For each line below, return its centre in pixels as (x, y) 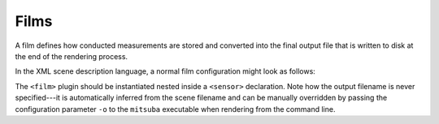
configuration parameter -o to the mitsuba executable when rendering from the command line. (175, 109)
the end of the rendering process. (72, 56)
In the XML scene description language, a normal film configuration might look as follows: (165, 71)
